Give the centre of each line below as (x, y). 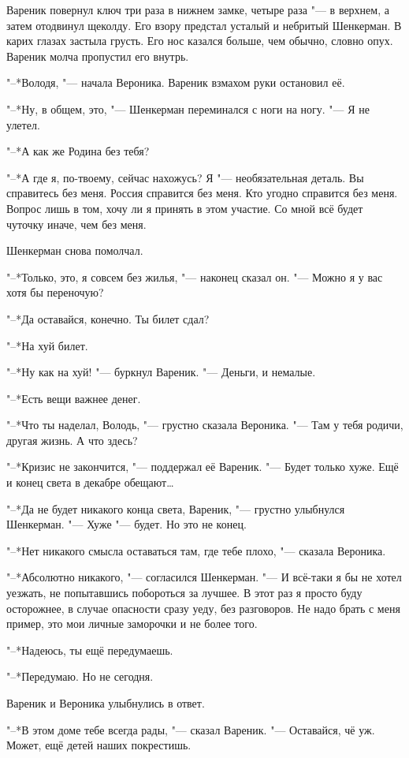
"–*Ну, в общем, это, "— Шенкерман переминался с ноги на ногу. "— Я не (188, 108)
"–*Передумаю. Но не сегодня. (80, 676)
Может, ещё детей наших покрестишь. (99, 745)
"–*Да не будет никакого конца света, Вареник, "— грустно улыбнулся (176, 508)
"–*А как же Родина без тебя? (78, 151)
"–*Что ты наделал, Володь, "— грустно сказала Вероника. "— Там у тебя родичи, (205, 425)
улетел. (23, 124)
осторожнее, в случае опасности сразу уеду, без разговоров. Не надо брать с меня (203, 608)
